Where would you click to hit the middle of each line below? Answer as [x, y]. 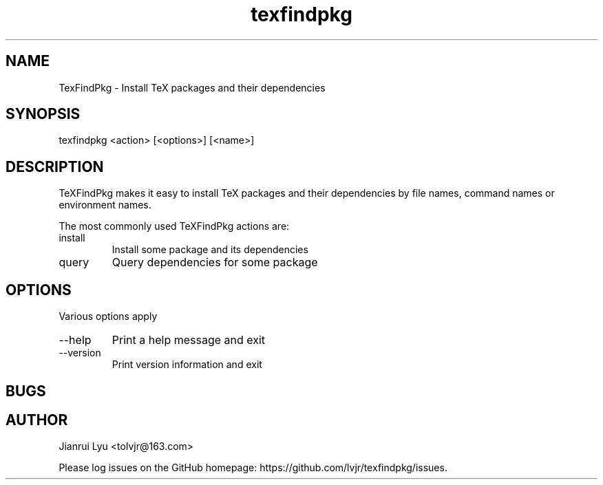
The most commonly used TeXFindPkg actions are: [174, 226]
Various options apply [108, 316]
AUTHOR [37, 420]
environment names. [105, 205]
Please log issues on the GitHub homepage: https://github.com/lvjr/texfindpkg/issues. [253, 468]
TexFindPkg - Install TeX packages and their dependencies [192, 87]
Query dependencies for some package [215, 262]
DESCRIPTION [55, 166]
